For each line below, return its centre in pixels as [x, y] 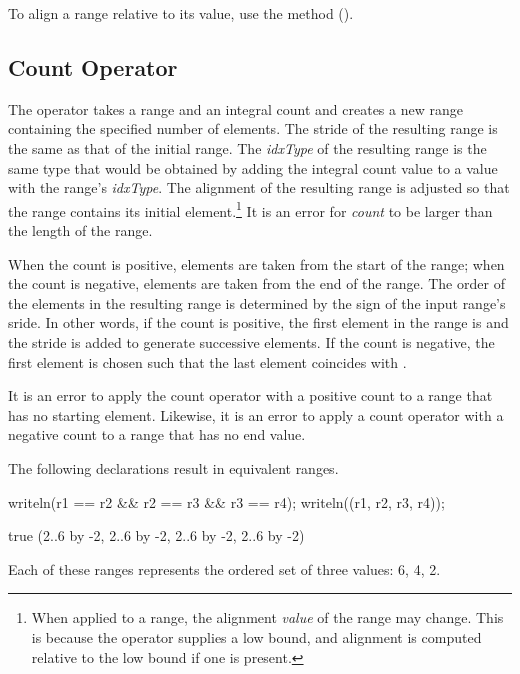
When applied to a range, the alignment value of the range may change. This [267, 617]
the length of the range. [80, 230]
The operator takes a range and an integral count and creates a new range [235, 108]
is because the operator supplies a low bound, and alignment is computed [256, 636]
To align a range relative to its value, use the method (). [181, 13]
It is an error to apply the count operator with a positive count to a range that [250, 395]
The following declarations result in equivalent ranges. [173, 467]
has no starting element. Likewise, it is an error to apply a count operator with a [256, 414]
